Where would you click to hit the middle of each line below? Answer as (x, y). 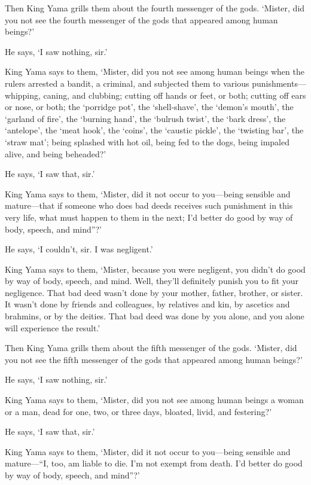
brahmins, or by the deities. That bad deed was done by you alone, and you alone (155, 316)
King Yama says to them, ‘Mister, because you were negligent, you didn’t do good (155, 269)
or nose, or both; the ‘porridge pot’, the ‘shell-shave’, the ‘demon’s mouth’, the (149, 107)
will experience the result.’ (53, 327)
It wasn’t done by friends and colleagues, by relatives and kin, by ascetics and (147, 304)
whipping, (23, 95)
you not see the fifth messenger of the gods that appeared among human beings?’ (154, 359)
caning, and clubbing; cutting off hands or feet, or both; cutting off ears (175, 95)
